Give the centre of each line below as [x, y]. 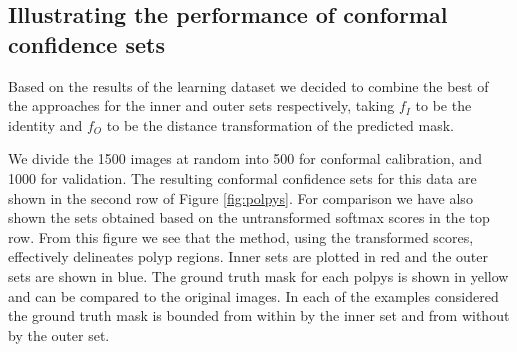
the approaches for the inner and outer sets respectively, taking [201, 105]
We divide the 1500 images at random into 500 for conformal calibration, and [245, 158]
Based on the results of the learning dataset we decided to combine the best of [248, 85]
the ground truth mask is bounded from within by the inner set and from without [259, 315]
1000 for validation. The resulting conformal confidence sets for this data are [242, 177]
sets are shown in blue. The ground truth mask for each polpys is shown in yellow [258, 275]
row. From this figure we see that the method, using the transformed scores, [241, 236]
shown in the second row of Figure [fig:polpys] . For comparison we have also [240, 197]
